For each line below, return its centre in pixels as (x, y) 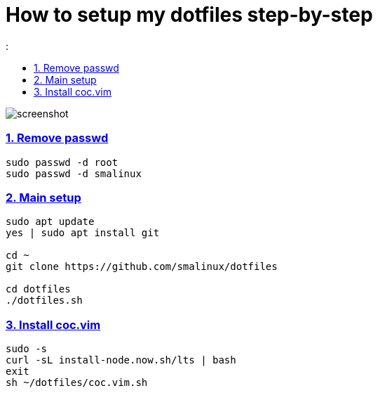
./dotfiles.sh (44, 301)
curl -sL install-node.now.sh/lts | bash (121, 360)
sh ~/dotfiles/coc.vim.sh (77, 382)
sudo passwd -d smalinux (74, 173)
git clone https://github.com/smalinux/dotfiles (142, 267)
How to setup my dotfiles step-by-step (189, 15)
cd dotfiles (38, 289)
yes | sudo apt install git (83, 233)
